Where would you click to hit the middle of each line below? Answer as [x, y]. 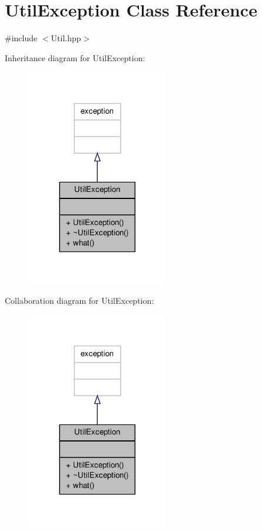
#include [21, 38]
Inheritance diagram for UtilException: [75, 57]
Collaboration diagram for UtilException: [79, 300]
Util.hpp [66, 38]
